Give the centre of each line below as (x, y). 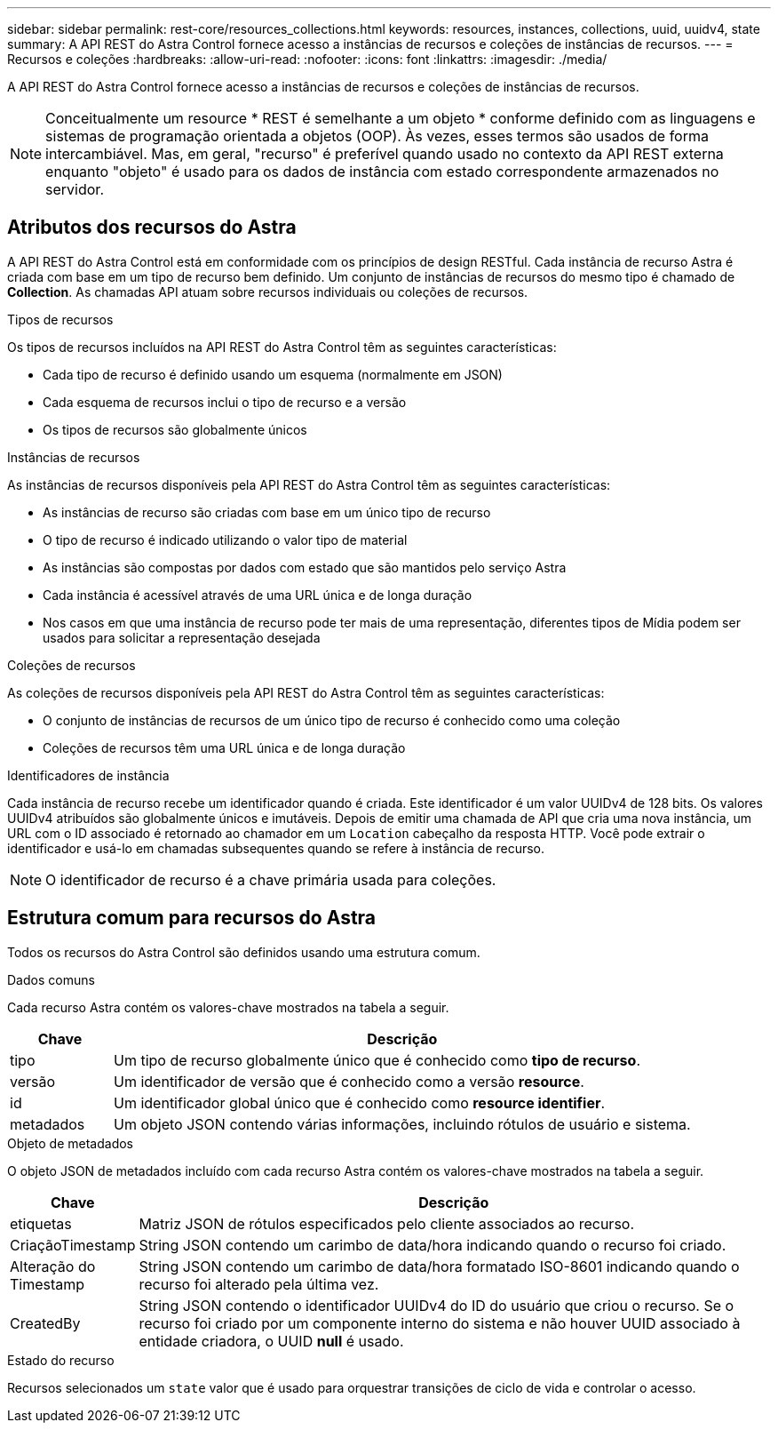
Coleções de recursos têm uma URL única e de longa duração (224, 747)
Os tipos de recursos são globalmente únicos (175, 429)
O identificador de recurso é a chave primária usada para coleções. (271, 879)
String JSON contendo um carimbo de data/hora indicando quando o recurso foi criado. (433, 1245)
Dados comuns (51, 979)
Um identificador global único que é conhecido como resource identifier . (360, 1102)
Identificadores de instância (88, 775)
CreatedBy (45, 1323)
